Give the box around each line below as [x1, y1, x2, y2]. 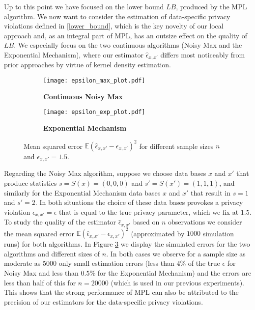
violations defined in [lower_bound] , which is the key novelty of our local [4, 21, 224, 31]
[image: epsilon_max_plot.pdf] [43, 77, 145, 85]
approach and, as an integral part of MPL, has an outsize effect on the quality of [4, 30, 248, 40]
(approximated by [131, 228, 185, 238]
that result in [190, 187, 230, 197]
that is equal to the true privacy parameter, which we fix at [59, 206, 239, 217]
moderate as [4, 258, 41, 268]
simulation [202, 228, 234, 238]
